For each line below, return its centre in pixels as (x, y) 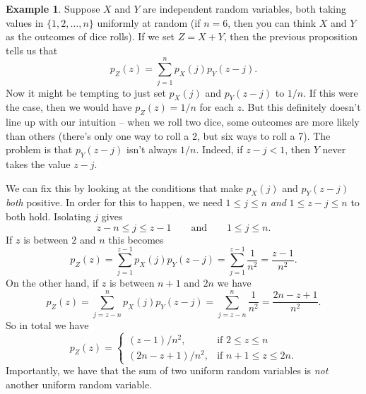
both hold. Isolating (48, 216)
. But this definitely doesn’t (301, 107)
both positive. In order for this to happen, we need (114, 202)
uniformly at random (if (149, 22)
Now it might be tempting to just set (86, 92)
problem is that (39, 149)
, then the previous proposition (291, 36)
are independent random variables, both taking (244, 8)
